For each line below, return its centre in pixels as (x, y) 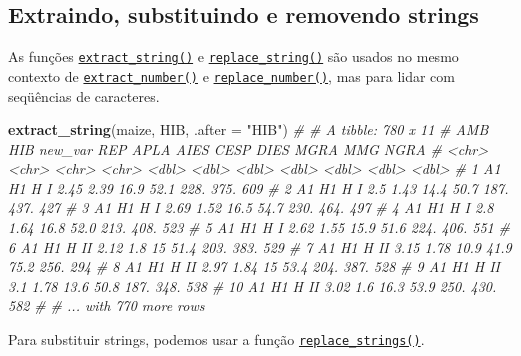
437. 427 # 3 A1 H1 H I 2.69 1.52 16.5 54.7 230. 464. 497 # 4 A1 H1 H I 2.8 (251, 207)
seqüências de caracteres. (84, 95)
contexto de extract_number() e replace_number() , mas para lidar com (232, 75)
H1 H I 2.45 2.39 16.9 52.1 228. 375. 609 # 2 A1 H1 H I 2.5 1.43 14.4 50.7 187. (258, 187)
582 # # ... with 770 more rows (106, 305)
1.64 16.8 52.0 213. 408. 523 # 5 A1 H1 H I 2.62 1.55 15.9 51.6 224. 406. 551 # (259, 227)
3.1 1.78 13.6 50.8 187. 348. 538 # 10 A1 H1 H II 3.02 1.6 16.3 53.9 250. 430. (252, 285)
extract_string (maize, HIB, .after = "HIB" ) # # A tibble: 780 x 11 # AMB (248, 129)
